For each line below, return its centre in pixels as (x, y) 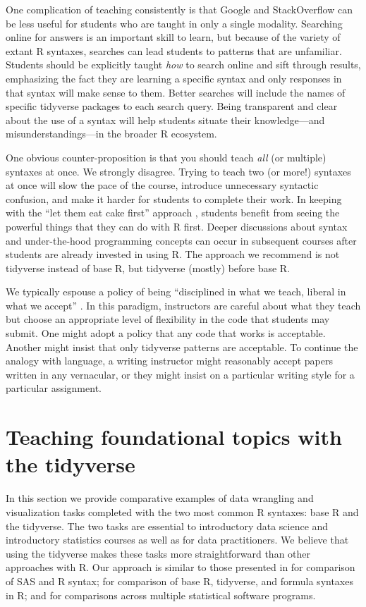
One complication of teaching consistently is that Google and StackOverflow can (179, 9)
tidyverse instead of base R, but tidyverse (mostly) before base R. (148, 268)
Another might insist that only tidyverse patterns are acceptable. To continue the (182, 347)
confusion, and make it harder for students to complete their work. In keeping (174, 198)
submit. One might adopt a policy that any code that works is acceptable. (166, 333)
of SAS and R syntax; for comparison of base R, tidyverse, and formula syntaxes (179, 581)
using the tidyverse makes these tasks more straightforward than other (158, 553)
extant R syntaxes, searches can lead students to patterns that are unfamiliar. (174, 50)
